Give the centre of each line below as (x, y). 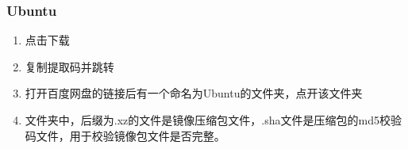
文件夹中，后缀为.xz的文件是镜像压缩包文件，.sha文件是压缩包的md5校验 (213, 120)
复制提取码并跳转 (69, 66)
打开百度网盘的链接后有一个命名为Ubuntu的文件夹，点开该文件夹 (194, 93)
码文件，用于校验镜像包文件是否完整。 (125, 135)
